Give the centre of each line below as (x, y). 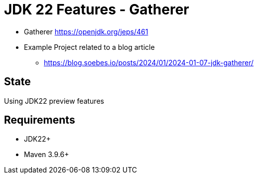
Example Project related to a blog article (89, 47)
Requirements (40, 120)
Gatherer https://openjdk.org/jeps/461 (86, 31)
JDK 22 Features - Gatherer (97, 9)
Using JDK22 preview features (54, 101)
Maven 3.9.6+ (47, 155)
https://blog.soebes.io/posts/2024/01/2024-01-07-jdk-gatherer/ (149, 62)
